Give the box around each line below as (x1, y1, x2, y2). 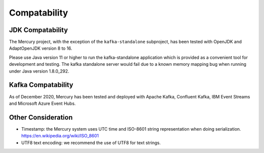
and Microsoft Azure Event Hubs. (9, 100, 76, 106)
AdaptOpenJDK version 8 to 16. (9, 45, 73, 51)
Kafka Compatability (9, 81, 73, 89)
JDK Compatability (9, 26, 68, 34)
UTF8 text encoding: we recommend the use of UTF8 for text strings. (21, 139, 161, 146)
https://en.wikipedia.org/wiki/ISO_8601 (21, 133, 99, 139)
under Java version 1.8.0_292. (9, 68, 69, 74)
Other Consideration (9, 113, 73, 121)
